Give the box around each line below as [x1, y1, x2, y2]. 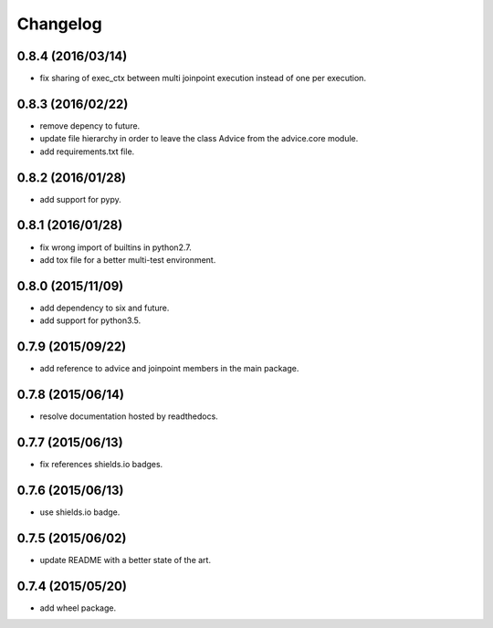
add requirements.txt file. [39, 146, 135, 157]
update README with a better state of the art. [39, 554, 212, 565]
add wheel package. [39, 602, 117, 613]
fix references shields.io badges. [39, 458, 163, 469]
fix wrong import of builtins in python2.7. [39, 242, 192, 253]
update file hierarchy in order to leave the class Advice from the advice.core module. [39, 133, 359, 144]
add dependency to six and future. [39, 302, 170, 313]
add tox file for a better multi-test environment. [39, 254, 216, 265]
